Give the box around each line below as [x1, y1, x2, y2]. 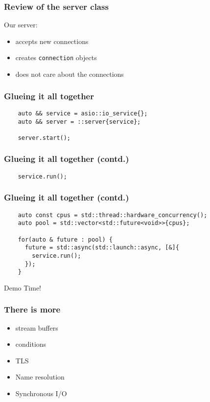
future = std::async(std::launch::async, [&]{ [24, 244, 179, 251]
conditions [15, 339, 47, 349]
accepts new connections [15, 36, 89, 46]
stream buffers [15, 322, 58, 333]
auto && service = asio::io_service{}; [18, 110, 148, 117]
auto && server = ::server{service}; [18, 118, 141, 125]
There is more [4, 303, 61, 315]
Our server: [4, 20, 38, 30]
